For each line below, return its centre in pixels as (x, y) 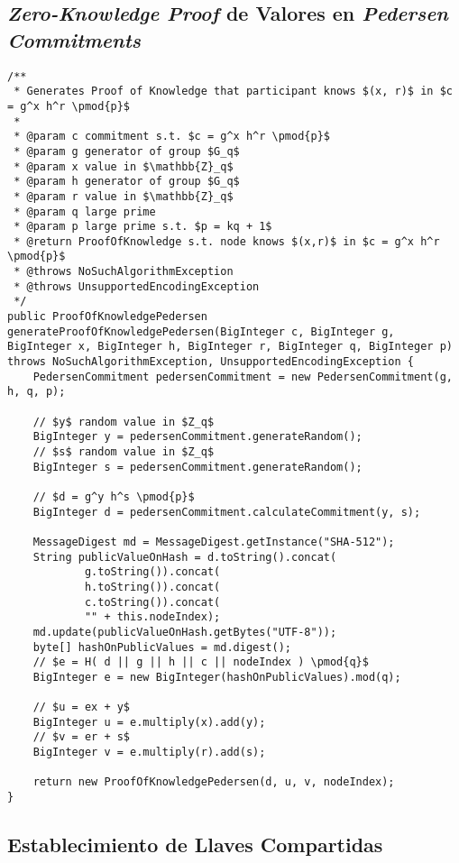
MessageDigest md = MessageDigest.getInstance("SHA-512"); (214, 542)
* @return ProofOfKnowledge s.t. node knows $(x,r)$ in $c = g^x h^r (227, 241)
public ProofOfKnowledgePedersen (107, 317)
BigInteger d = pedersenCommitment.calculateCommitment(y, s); (227, 512)
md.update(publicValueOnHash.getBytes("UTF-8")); (185, 632)
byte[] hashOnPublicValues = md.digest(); (162, 647)
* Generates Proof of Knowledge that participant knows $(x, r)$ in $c (233, 92)
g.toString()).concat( (152, 572)
